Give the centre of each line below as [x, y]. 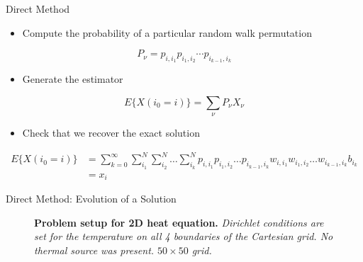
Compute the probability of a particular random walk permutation [167, 32]
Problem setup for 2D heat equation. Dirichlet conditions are [179, 222]
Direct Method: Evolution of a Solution [91, 199]
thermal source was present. [94, 250]
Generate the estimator [73, 79]
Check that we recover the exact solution [111, 133]
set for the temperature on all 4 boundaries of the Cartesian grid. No [184, 236]
